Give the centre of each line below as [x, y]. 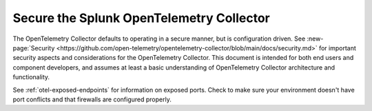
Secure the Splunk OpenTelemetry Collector [141, 18]
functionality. [31, 77]
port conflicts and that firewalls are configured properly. [92, 99]
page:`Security [34, 48]
